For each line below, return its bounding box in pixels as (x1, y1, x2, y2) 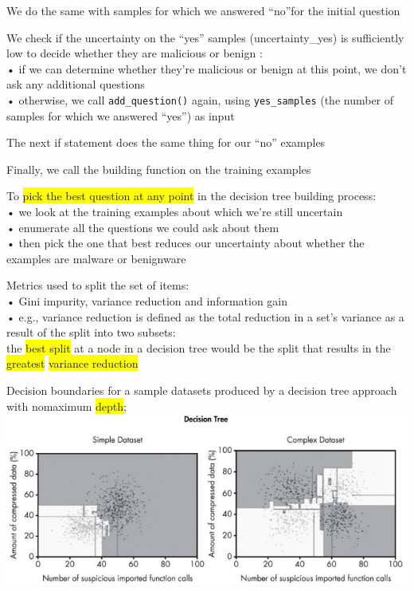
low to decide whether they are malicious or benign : (6, 45, 263, 61)
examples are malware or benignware (6, 250, 186, 266)
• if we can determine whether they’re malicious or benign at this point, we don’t (6, 60, 407, 77)
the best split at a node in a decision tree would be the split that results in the (6, 339, 391, 356)
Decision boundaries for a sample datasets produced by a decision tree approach (6, 381, 397, 398)
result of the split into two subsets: (6, 324, 176, 341)
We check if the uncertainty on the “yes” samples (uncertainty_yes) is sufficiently (6, 29, 404, 45)
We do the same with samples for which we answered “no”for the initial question (6, 2, 400, 18)
